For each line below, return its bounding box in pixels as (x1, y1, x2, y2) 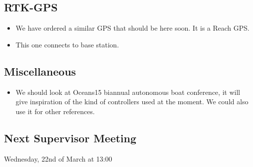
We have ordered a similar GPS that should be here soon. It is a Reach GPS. (15, 23, 250, 33)
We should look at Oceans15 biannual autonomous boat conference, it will (15, 86, 240, 97)
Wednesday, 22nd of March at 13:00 (4, 153, 112, 164)
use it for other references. (15, 106, 95, 116)
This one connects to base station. (15, 39, 119, 49)
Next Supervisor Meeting (4, 130, 136, 145)
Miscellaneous (4, 63, 76, 79)
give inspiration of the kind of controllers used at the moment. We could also (15, 96, 249, 107)
